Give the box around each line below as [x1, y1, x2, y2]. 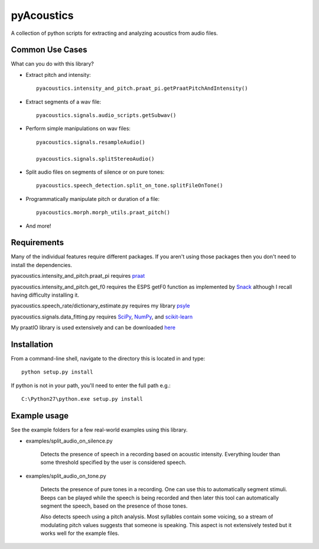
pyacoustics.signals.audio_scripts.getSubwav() [36, 112, 177, 119]
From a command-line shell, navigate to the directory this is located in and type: [11, 355, 206, 362]
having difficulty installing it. [11, 291, 80, 298]
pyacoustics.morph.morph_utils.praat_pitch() [36, 209, 171, 216]
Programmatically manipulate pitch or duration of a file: [25, 195, 159, 202]
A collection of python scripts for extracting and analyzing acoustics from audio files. [11, 30, 218, 37]
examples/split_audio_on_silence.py [25, 437, 113, 444]
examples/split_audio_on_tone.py [25, 472, 106, 479]
